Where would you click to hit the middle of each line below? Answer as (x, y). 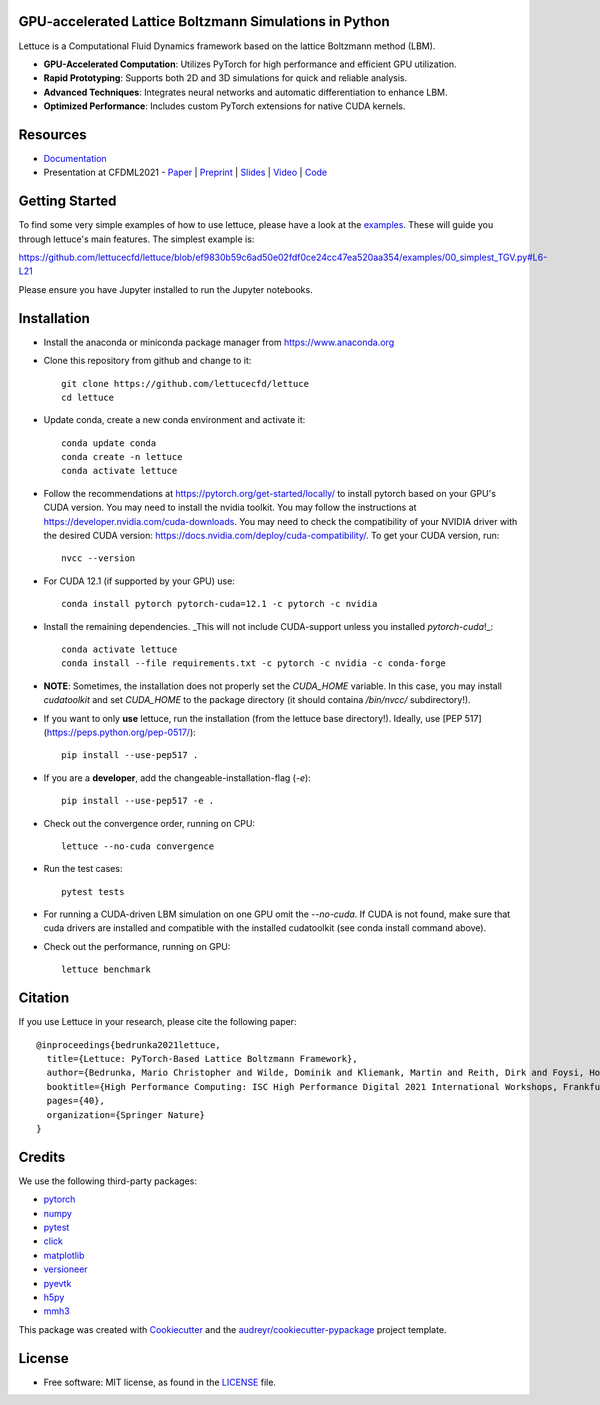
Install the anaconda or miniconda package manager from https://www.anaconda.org (219, 342)
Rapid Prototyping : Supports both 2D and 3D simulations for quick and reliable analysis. (225, 78)
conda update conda (109, 443)
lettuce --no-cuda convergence (138, 846)
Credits (42, 1156)
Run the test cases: (83, 869)
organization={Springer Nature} (125, 1114)
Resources (52, 134)
